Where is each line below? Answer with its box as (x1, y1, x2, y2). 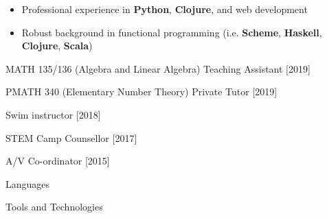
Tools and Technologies (5, 199, 103, 214)
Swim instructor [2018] (5, 107, 101, 121)
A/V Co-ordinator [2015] (5, 154, 110, 168)
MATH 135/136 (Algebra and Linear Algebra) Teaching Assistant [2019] (5, 61, 311, 75)
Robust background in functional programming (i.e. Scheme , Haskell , (21, 25, 322, 39)
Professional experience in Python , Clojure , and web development (21, 2, 308, 16)
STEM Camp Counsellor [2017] (5, 130, 137, 145)
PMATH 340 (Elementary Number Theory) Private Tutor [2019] (5, 84, 278, 99)
